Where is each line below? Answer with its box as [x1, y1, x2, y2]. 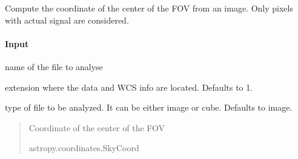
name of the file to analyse [5, 60, 103, 73]
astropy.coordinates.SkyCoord [28, 141, 139, 154]
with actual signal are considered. [5, 13, 129, 26]
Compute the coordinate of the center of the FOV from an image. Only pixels [5, 2, 293, 14]
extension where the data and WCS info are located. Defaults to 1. [5, 80, 253, 93]
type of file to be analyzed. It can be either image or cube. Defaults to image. [5, 101, 293, 114]
